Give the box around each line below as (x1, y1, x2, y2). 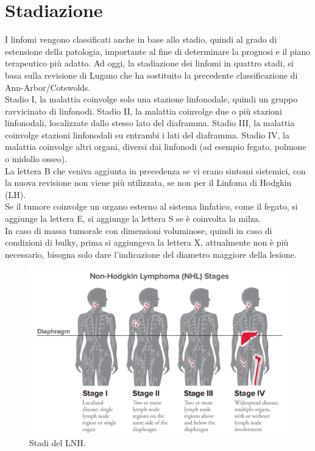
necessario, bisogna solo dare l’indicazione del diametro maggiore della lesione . (5, 247, 297, 260)
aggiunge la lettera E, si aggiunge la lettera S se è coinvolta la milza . (5, 212, 261, 225)
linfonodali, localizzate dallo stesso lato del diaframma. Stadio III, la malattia (5, 116, 295, 129)
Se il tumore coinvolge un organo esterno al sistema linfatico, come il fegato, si (5, 200, 298, 213)
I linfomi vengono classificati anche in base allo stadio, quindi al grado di (5, 33, 277, 46)
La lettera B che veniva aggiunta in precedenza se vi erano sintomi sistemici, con (5, 164, 306, 177)
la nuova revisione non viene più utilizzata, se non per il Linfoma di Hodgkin (5, 176, 292, 189)
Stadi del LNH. (29, 436, 86, 449)
